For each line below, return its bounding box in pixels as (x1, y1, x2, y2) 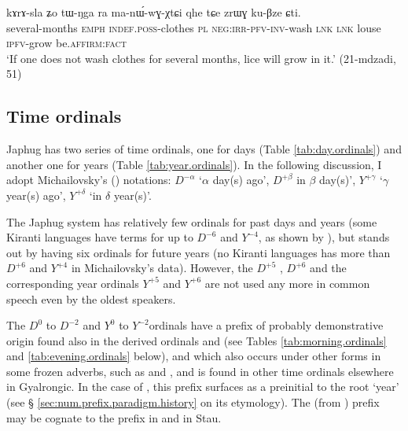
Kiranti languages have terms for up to (6, 229, 193, 245)
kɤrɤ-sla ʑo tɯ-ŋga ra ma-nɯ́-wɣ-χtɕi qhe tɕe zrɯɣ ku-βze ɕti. (6, 4, 301, 20)
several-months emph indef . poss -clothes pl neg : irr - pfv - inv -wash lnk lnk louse (6, 19, 381, 35)
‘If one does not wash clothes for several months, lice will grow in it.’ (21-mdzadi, (6, 50, 396, 66)
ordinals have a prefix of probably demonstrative (149, 317, 384, 333)
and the (310, 260, 347, 276)
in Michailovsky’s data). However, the (71, 260, 253, 276)
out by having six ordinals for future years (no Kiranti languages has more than (6, 244, 391, 260)
